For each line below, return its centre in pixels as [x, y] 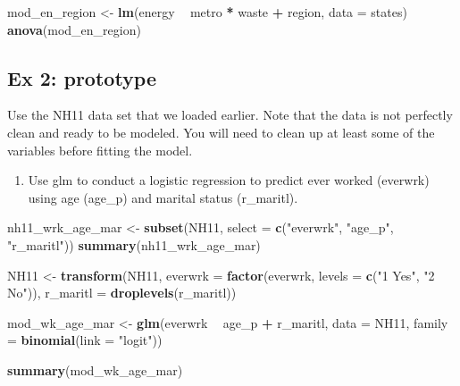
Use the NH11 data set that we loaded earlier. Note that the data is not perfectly [230, 115]
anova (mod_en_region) [74, 29]
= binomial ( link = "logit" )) [85, 340]
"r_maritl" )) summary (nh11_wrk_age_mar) [134, 244]
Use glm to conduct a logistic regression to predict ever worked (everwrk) [229, 180]
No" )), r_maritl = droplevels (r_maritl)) [122, 293]
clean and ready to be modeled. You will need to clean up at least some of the [221, 132]
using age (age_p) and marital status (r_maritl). [163, 197]
